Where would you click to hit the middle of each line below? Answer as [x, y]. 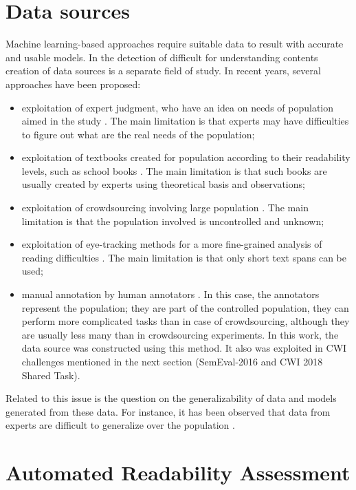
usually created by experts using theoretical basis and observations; [163, 184]
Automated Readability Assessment [178, 472]
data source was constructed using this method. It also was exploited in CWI [184, 348]
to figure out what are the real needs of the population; [138, 134]
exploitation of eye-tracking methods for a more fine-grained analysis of [172, 244]
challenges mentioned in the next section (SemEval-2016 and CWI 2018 [172, 361]
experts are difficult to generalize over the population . [120, 425]
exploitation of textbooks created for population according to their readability [186, 157]
